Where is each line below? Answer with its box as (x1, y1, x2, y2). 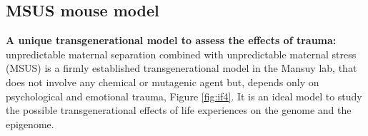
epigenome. (6, 116, 54, 131)
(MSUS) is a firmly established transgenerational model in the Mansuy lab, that (6, 61, 357, 75)
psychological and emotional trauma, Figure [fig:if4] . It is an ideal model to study (6, 88, 362, 103)
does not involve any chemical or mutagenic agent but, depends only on (6, 74, 319, 89)
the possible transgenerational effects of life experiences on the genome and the (6, 103, 352, 117)
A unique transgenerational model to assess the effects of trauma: (6, 33, 337, 48)
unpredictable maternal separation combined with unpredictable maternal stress (6, 46, 357, 61)
